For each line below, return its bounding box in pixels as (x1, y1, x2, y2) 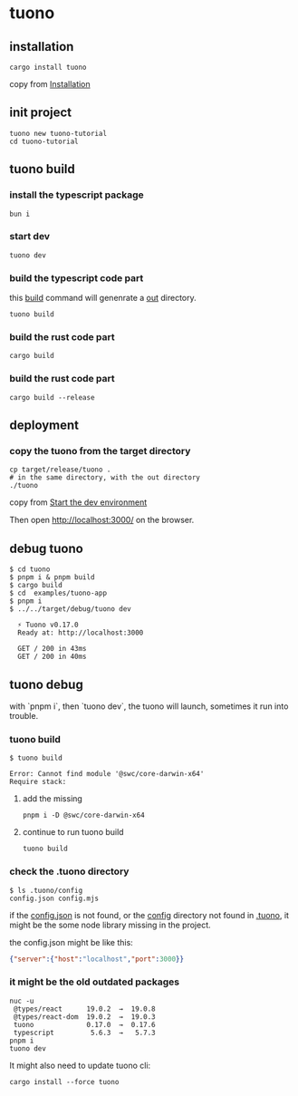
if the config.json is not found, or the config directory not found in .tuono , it (9, 909, 290, 920)
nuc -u (9, 996, 34, 1005)
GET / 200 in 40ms (17, 652, 88, 662)
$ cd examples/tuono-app (9, 588, 107, 598)
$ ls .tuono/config (9, 886, 83, 895)
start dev (9, 230, 51, 243)
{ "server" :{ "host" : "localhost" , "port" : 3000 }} (9, 955, 184, 964)
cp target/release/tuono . (9, 465, 111, 474)
